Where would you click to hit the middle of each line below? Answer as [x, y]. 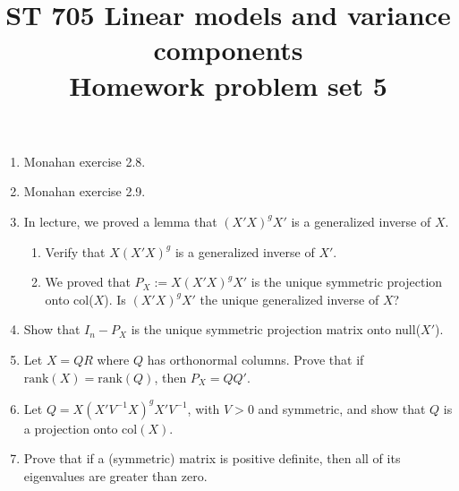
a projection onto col [81, 428]
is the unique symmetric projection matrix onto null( [276, 329]
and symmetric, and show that [342, 408]
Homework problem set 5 [228, 85]
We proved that [88, 282]
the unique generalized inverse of [289, 299]
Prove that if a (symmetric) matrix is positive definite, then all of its [212, 458]
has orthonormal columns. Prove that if [255, 359]
